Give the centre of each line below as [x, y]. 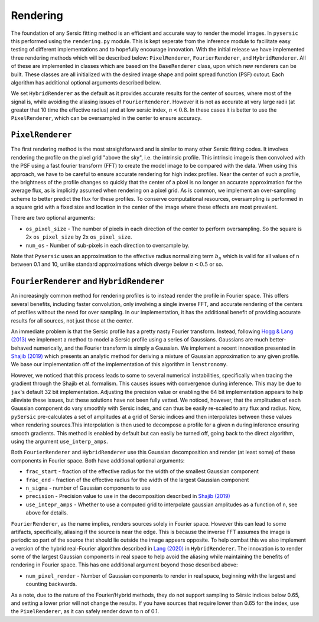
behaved [22, 348]
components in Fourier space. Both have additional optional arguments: [98, 460]
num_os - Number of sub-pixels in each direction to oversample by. [108, 245]
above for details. [47, 513]
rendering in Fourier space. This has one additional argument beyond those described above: [124, 565]
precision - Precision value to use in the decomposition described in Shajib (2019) [128, 496]
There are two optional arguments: [53, 218]
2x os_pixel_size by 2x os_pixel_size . [79, 237]
